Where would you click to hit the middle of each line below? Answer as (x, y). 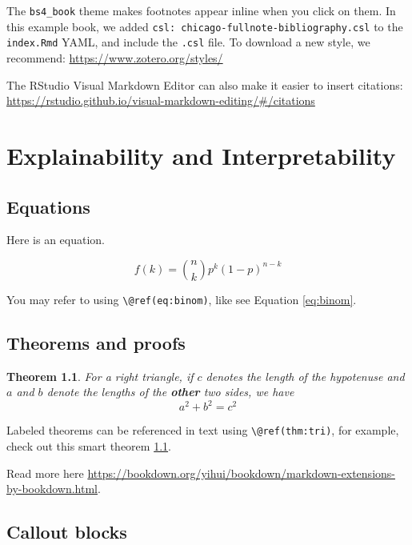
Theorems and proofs (96, 342)
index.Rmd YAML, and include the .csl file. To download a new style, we (188, 42)
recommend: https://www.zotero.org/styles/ (115, 57)
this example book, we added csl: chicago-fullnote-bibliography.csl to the (205, 26)
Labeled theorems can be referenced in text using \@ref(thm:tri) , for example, (203, 430)
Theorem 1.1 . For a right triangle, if (100, 376)
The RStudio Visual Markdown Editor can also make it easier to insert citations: (205, 84)
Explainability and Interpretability (201, 155)
